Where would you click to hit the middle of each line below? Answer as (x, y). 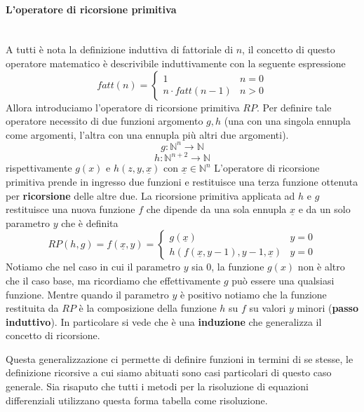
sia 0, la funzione (228, 267)
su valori (268, 308)
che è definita (90, 222)
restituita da (32, 308)
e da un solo (324, 209)
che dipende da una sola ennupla (216, 209)
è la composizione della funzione (148, 308)
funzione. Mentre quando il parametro (87, 294)
